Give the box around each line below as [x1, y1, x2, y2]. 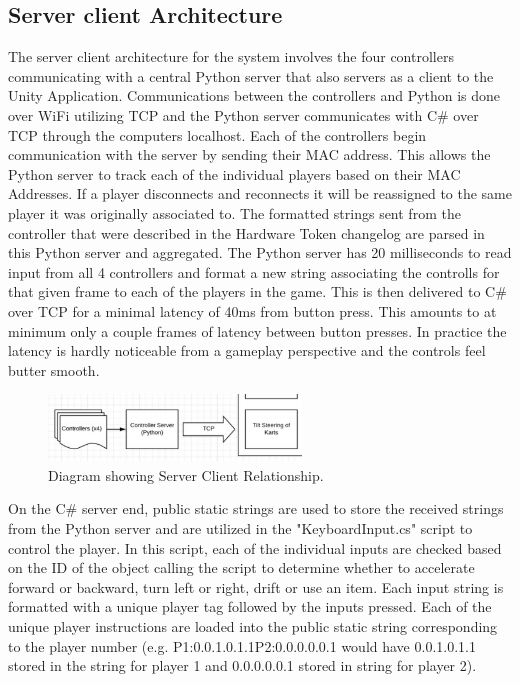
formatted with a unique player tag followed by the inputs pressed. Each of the [8, 596, 492, 617]
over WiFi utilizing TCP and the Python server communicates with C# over [8, 104, 479, 125]
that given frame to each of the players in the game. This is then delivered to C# [8, 281, 507, 302]
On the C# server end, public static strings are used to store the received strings [8, 498, 504, 519]
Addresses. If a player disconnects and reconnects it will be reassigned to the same [8, 183, 512, 204]
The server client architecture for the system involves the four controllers [8, 46, 454, 67]
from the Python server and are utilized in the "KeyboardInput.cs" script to [8, 517, 473, 538]
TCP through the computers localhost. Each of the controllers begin [8, 124, 427, 145]
